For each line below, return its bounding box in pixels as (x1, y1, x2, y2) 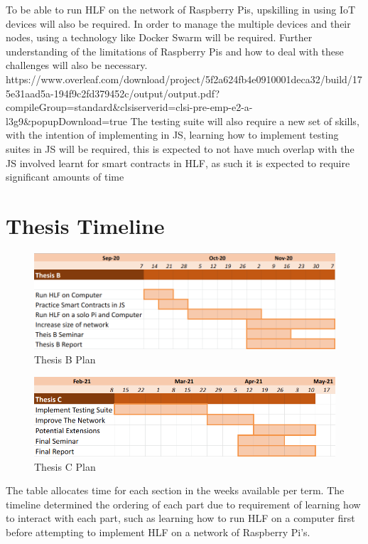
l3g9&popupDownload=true (6, 113, 128, 128)
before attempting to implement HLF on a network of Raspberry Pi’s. (6, 524, 310, 539)
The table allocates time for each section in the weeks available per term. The (6, 483, 345, 498)
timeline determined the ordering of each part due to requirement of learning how (6, 496, 361, 511)
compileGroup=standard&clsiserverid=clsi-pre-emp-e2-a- (6, 100, 253, 114)
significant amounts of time (6, 169, 124, 184)
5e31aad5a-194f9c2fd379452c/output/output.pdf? (6, 85, 220, 100)
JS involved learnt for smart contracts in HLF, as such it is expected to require (6, 155, 350, 170)
